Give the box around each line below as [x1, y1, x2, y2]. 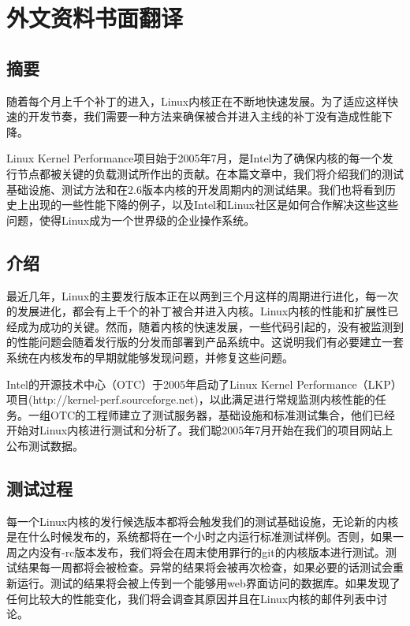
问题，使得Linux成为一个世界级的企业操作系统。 [6, 211, 255, 228]
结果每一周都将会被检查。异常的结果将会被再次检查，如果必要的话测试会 [17, 559, 393, 576]
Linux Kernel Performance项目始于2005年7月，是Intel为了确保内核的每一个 [6, 150, 382, 166]
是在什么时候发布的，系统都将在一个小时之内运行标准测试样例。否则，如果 [6, 528, 393, 545]
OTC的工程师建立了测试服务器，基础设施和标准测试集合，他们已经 [50, 406, 396, 423]
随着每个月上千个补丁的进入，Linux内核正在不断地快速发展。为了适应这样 [6, 92, 388, 109]
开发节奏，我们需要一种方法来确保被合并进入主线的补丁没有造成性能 [28, 108, 382, 125]
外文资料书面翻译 [6, 2, 184, 34]
